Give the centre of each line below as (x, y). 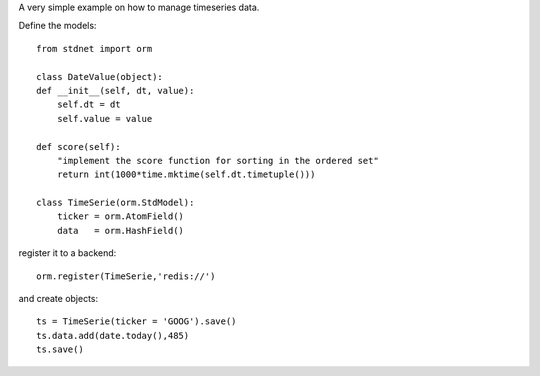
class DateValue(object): (100, 76)
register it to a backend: (67, 253)
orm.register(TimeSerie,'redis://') (126, 276)
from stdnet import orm (94, 48)
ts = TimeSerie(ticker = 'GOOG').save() (136, 321)
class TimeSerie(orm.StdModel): (115, 203)
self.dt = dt (88, 104)
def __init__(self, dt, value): (115, 90)
